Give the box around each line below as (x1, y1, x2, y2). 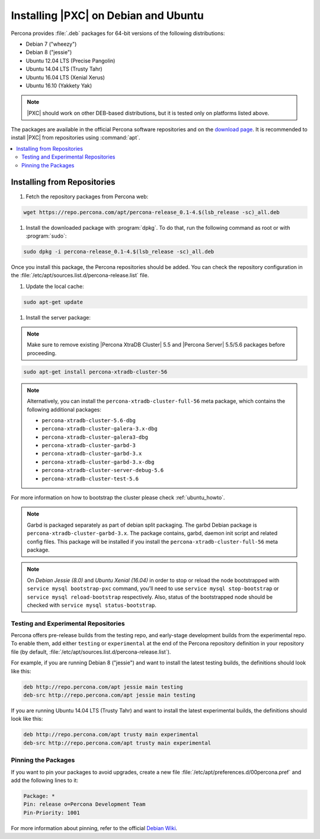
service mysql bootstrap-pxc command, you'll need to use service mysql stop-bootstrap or (27, 585, 279, 592)
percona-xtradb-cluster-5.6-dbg (41, 417, 136, 424)
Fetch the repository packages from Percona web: (25, 193, 149, 200)
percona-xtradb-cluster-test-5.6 (41, 475, 139, 482)
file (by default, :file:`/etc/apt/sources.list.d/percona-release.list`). (11, 648, 171, 656)
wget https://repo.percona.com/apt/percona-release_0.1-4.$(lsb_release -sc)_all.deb (23, 208, 280, 216)
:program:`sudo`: (25, 232, 67, 239)
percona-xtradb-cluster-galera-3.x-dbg (41, 425, 158, 432)
